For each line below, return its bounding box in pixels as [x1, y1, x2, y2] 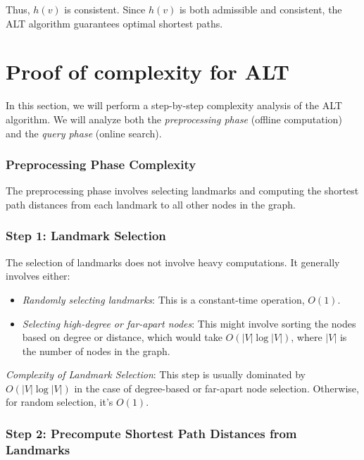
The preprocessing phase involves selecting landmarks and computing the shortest [6, 183, 359, 198]
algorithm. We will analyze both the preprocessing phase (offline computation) [6, 111, 342, 126]
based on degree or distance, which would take [22, 330, 222, 344]
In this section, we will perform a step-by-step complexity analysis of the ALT [6, 98, 342, 113]
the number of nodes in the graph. [22, 343, 170, 358]
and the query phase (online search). [6, 125, 162, 140]
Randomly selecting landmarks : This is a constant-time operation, [22, 292, 305, 306]
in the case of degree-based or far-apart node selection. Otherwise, [74, 380, 359, 395]
